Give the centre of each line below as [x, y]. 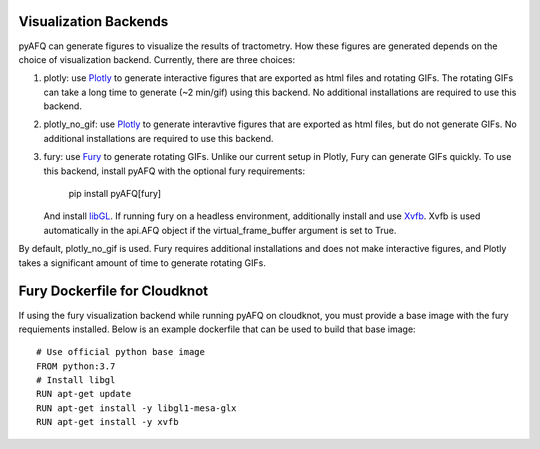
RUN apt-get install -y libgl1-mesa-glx [136, 408]
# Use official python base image [120, 352]
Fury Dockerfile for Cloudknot [113, 291]
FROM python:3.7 [76, 366]
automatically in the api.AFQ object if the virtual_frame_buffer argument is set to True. [220, 230]
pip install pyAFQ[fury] [115, 194]
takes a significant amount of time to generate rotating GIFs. [142, 262]
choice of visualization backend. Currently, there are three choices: [157, 59]
